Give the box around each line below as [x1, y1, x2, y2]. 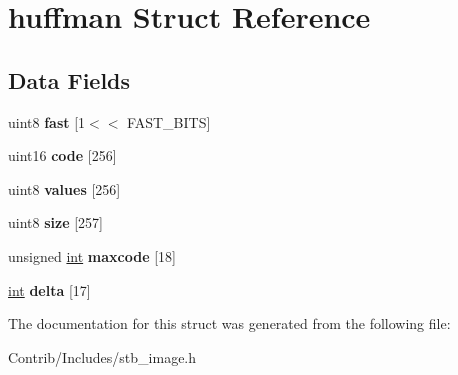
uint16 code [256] [8, 145, 117, 166]
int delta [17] [8, 279, 91, 300]
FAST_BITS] [127, 111, 211, 132]
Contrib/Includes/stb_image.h [8, 346, 197, 367]
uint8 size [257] [8, 212, 103, 233]
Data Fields [8, 64, 131, 95]
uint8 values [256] [8, 178, 121, 199]
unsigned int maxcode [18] [8, 245, 176, 266]
